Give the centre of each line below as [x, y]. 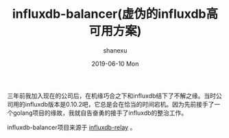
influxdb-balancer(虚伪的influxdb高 [115, 14]
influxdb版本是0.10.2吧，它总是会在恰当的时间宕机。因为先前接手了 [120, 104]
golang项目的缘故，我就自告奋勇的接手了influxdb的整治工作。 [100, 113]
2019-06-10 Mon [115, 64]
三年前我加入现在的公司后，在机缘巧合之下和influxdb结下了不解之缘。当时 [111, 96]
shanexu [115, 50]
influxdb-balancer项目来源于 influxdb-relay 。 [72, 127]
